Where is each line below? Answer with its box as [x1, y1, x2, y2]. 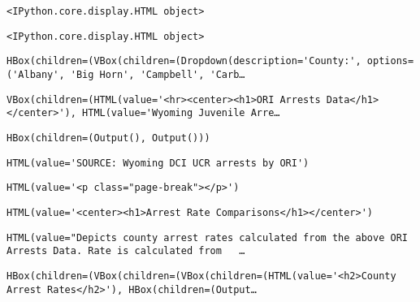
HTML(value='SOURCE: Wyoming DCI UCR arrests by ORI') [6, 157, 310, 169]
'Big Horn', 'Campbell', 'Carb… [70, 68, 245, 80]
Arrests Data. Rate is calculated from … [6, 245, 245, 257]
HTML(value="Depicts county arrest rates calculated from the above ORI [6, 231, 408, 244]
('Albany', [6, 68, 65, 80]
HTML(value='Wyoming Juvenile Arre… [82, 107, 280, 119]
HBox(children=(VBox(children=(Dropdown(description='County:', [6, 55, 362, 67]
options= [366, 55, 414, 67]
